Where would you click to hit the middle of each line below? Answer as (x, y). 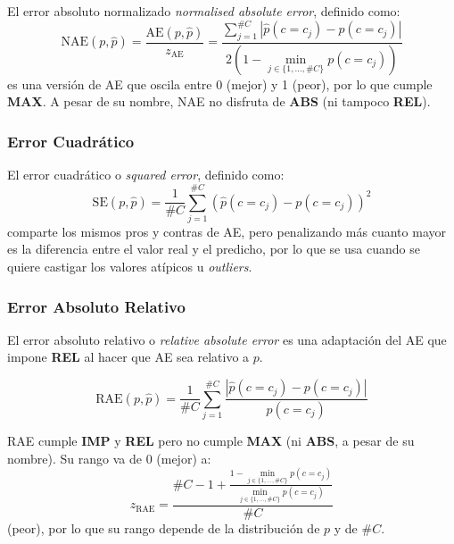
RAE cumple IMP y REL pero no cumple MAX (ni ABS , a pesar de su (211, 440)
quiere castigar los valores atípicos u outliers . (130, 267)
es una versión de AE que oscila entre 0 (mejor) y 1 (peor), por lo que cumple (220, 84)
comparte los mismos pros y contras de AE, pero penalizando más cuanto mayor (227, 231)
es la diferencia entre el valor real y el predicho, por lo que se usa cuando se (214, 249)
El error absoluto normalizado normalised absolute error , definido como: (204, 11)
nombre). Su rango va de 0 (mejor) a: (109, 458)
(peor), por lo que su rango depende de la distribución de (164, 527)
